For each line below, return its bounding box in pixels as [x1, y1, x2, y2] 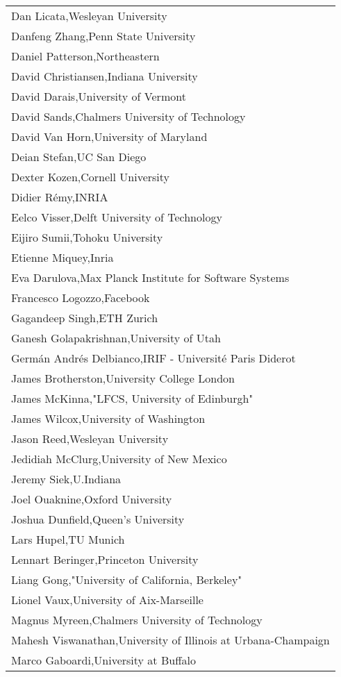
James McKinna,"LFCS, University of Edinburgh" [11, 390, 253, 406]
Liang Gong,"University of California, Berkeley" [11, 571, 242, 587]
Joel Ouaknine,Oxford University [11, 491, 172, 507]
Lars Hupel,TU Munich [11, 531, 125, 547]
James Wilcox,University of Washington [11, 410, 206, 426]
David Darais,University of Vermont [11, 88, 186, 104]
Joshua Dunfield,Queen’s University [11, 511, 185, 527]
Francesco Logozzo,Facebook [11, 290, 150, 306]
